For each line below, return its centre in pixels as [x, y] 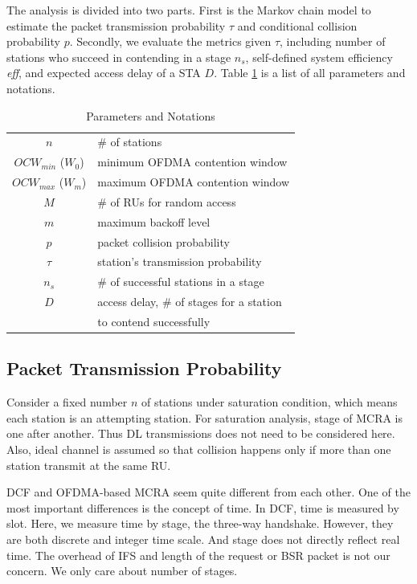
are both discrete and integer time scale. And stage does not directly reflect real [203, 539]
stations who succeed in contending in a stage [119, 57]
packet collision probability [164, 241]
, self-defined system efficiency [319, 57]
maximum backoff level [154, 221]
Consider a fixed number [67, 402]
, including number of [333, 41]
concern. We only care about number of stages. [122, 571]
